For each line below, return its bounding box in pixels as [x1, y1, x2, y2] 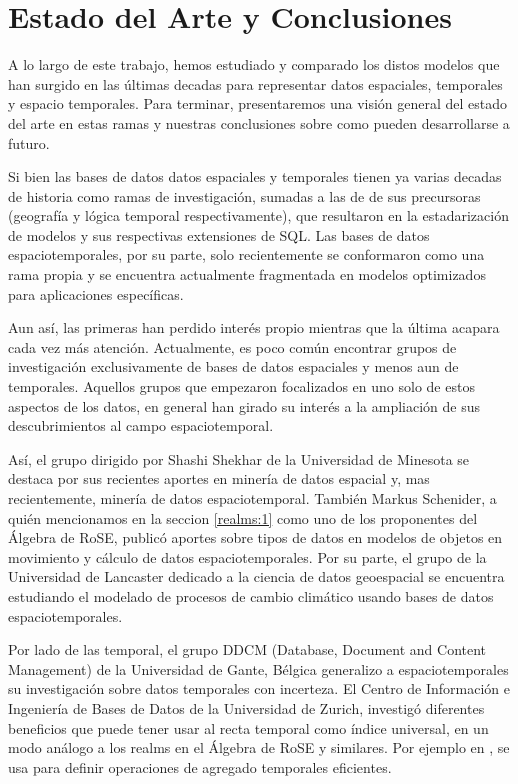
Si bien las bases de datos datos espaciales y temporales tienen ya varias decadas [8, 166, 502, 187]
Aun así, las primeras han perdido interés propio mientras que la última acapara [8, 317, 500, 338]
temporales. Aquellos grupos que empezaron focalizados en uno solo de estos [8, 376, 475, 397]
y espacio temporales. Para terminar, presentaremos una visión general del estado [8, 93, 508, 114]
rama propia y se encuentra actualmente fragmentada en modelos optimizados [8, 264, 486, 285]
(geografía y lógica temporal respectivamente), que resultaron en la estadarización [8, 205, 509, 226]
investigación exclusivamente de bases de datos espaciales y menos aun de [8, 356, 459, 377]
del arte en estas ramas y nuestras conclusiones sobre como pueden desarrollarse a [8, 112, 510, 133]
